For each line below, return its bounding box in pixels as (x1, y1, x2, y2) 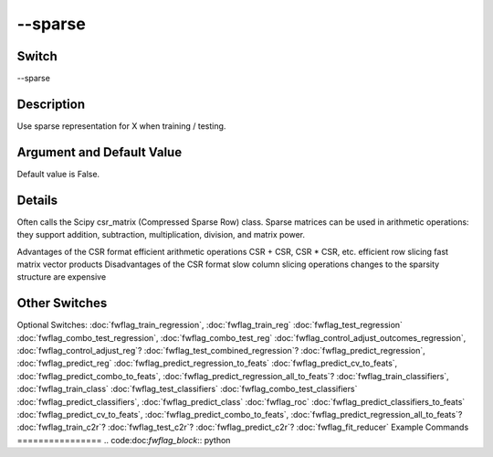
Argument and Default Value (16, 144, 183, 160)
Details (16, 192, 58, 207)
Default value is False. (16, 168, 100, 179)
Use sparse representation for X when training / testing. (16, 120, 226, 132)
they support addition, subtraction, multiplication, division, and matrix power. (16, 229, 306, 240)
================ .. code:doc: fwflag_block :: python (16, 434, 231, 445)
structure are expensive (16, 271, 107, 282)
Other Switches (16, 295, 108, 311)
